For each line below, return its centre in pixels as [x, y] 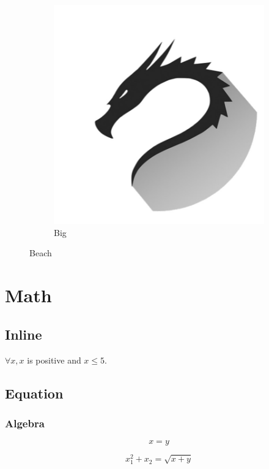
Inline [24, 334]
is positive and [54, 360]
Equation [34, 393]
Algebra [25, 423]
